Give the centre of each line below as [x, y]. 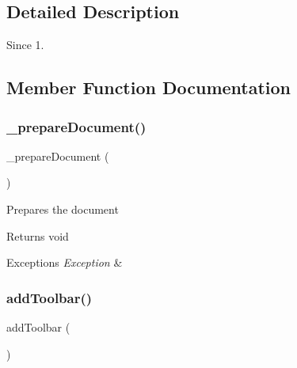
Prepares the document [63, 209]
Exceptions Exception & [65, 262]
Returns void [38, 235]
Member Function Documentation [149, 87]
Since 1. [25, 45]
